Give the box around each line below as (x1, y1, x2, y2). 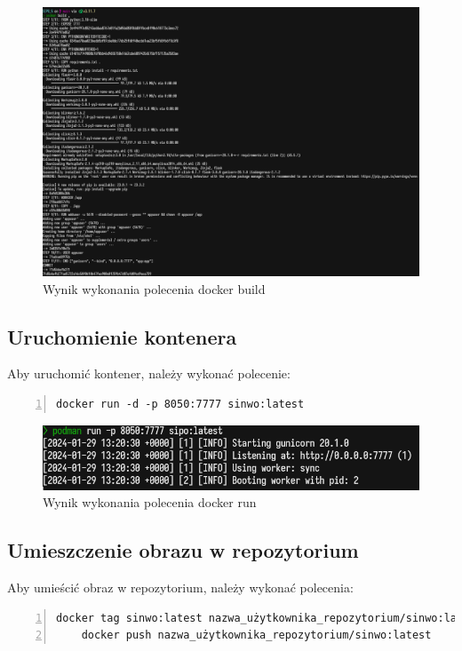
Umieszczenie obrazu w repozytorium (7, 536, 359, 564)
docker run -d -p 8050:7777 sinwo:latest (56, 398, 305, 411)
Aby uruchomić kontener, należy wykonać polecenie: (7, 364, 291, 383)
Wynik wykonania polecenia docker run (43, 493, 257, 512)
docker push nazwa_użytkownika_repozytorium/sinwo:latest (81, 629, 432, 642)
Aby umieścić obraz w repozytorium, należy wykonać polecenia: (7, 577, 354, 596)
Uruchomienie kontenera (7, 322, 237, 350)
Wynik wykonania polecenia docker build (43, 279, 266, 298)
